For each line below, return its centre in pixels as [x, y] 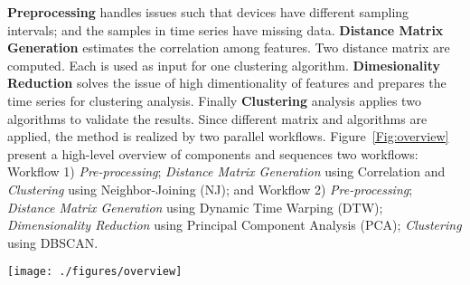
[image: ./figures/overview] [95, 272]
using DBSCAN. [53, 242]
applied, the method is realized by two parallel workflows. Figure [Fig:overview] [228, 136]
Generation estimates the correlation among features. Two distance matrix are [229, 47]
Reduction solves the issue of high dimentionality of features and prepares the [227, 83]
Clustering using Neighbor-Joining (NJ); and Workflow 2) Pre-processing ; [210, 189]
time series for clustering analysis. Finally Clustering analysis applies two [214, 100]
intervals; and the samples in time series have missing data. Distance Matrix [226, 29]
